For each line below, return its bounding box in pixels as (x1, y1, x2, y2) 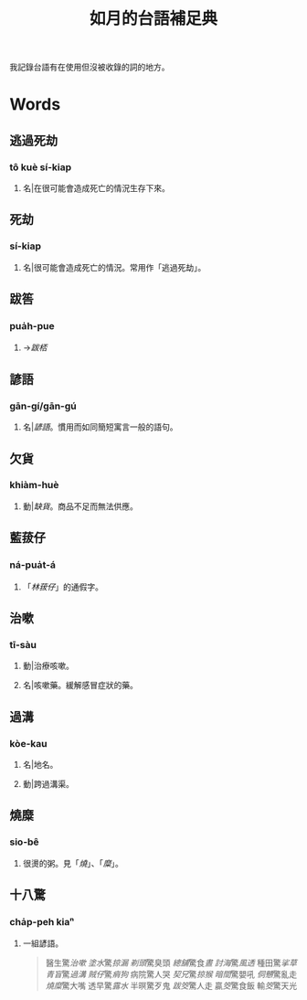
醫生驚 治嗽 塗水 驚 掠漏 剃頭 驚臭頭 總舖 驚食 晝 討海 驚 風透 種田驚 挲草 (45, 957, 298, 969)
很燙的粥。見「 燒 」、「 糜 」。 (22, 857, 123, 868)
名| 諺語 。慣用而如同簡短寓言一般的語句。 (22, 421, 178, 432)
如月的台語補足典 (89, 8, 217, 29)
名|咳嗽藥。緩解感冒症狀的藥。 (22, 680, 139, 691)
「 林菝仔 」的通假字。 (22, 581, 103, 592)
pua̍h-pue (9, 320, 55, 333)
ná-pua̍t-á (9, 559, 57, 571)
